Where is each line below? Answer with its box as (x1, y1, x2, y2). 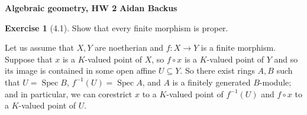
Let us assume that (5, 41, 75, 54)
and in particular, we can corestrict (5, 87, 133, 100)
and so (274, 52, 298, 65)
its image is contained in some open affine (5, 64, 156, 77)
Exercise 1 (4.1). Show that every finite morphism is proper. (5, 21, 228, 34)
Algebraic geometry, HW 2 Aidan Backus (5, 2, 177, 14)
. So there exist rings (180, 64, 255, 77)
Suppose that (5, 52, 53, 65)
